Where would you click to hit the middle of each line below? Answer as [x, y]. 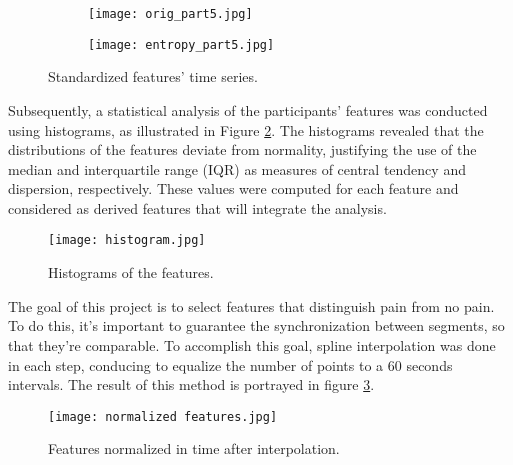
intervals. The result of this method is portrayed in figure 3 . [191, 384]
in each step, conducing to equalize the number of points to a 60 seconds [230, 364]
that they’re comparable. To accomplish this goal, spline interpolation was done [252, 344]
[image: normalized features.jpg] [163, 416]
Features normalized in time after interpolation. [194, 448]
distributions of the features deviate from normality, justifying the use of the [242, 149]
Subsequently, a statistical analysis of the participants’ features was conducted [248, 109]
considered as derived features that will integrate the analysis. [197, 207]
